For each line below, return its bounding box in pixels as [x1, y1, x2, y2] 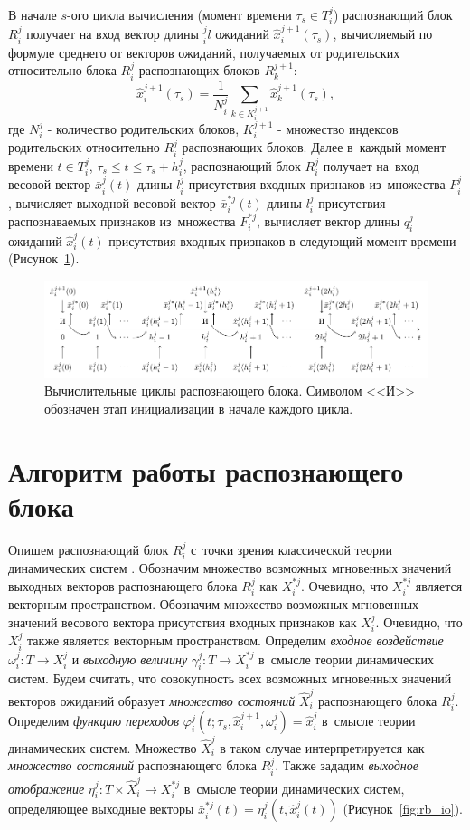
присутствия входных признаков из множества [188, 175, 446, 194]
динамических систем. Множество [8, 738, 197, 757]
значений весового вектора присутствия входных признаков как [8, 612, 357, 631]
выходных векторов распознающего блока [8, 576, 238, 595]
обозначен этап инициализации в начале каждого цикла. [44, 398, 353, 417]
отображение [8, 778, 85, 797]
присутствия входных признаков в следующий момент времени [108, 231, 456, 250]
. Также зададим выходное [275, 756, 418, 775]
